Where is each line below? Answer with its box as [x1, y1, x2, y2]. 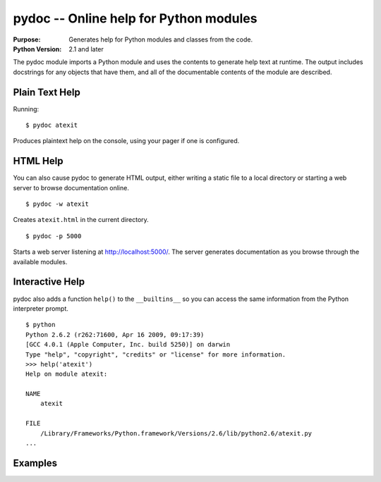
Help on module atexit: [25, 370, 108, 378]
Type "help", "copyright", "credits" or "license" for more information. [25, 350, 286, 359]
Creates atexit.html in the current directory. [13, 216, 150, 224]
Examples [13, 457, 58, 469]
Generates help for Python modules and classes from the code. [68, 35, 253, 44]
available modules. [13, 257, 68, 266]
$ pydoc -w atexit [25, 200, 90, 208]
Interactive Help [13, 276, 85, 288]
